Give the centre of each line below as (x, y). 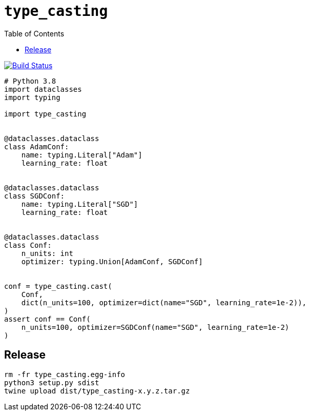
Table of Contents (34, 33)
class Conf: (28, 245)
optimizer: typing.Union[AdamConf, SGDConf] (112, 261)
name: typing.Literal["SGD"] (80, 204)
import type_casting (45, 114)
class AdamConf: (37, 146)
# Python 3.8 (30, 81)
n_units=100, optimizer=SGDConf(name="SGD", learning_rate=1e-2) (155, 327)
